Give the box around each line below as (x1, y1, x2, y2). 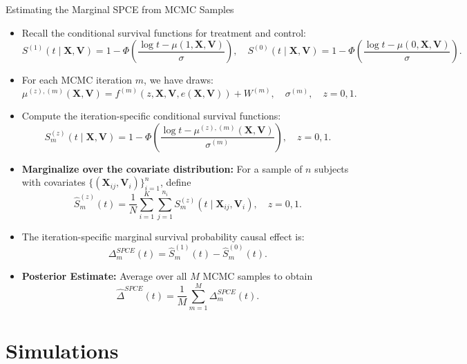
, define (160, 175, 191, 189)
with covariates (21, 175, 86, 189)
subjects (314, 161, 349, 175)
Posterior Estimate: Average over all (21, 269, 187, 283)
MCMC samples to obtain (202, 269, 313, 283)
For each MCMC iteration (21, 73, 133, 87)
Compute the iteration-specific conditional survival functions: (21, 108, 281, 123)
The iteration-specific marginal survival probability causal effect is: (21, 229, 305, 244)
